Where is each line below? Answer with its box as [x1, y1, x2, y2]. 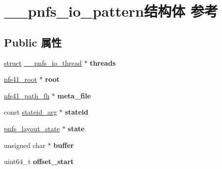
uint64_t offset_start [4, 156, 74, 167]
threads [89, 57, 116, 68]
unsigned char [4, 140, 46, 150]
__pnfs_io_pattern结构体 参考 [4, 1, 218, 21]
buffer [53, 140, 74, 150]
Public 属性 [4, 34, 62, 49]
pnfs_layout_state [4, 123, 60, 133]
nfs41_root [4, 74, 37, 84]
